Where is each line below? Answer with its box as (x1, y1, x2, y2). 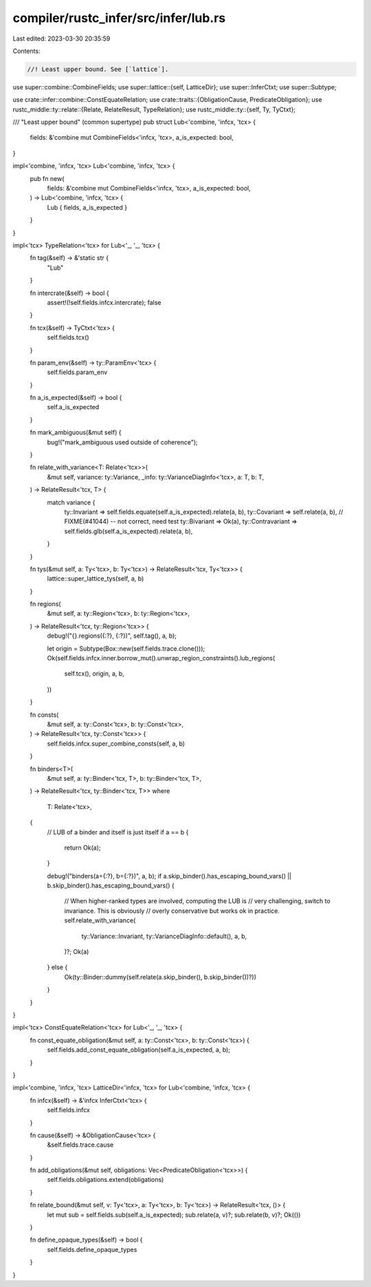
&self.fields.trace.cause (47, 1140, 114, 1149)
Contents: (12, 47, 41, 55)
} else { (47, 963, 68, 971)
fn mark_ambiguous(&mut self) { (30, 429, 122, 437)
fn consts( (30, 711, 59, 719)
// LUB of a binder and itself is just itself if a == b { (47, 828, 189, 836)
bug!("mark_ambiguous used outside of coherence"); (47, 437, 199, 446)
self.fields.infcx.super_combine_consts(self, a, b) (47, 739, 185, 748)
